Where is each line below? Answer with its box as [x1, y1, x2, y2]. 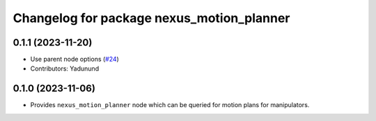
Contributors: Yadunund [30, 64, 100, 73]
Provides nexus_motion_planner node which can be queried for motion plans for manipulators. [30, 101, 310, 109]
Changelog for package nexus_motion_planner [13, 10, 290, 26]
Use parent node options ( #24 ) [30, 55, 120, 64]
